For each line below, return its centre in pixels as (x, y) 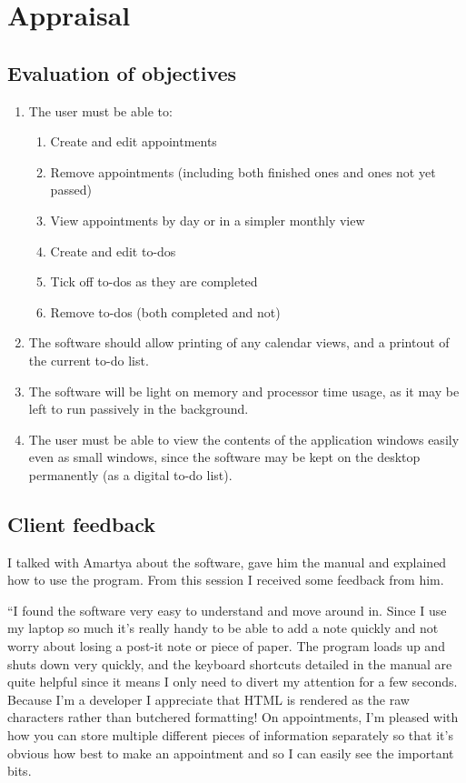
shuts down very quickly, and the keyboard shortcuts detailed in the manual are (230, 663)
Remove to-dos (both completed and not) (165, 311)
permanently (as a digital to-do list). (130, 474)
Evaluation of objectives (122, 72)
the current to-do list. (89, 360)
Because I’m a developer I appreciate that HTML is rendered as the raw (208, 699)
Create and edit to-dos (113, 251)
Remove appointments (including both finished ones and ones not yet (243, 171)
